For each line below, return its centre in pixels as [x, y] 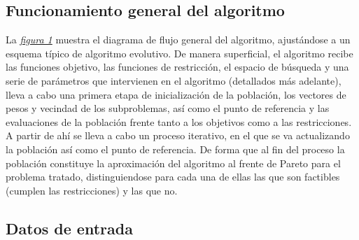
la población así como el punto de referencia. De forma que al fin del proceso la [175, 149]
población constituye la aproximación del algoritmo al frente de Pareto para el [173, 163]
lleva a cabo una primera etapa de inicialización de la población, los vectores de [176, 94]
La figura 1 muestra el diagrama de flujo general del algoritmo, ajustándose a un [178, 40]
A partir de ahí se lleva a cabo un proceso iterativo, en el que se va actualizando [178, 135]
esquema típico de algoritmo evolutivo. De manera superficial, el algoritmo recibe [179, 53]
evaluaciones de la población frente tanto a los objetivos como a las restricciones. [179, 121]
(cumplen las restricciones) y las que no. [92, 190]
